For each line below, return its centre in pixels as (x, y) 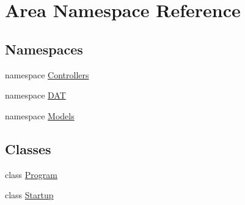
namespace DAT (35, 95)
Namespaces (44, 49)
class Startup (29, 195)
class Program (31, 174)
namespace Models (40, 115)
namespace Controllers (47, 74)
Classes (28, 148)
